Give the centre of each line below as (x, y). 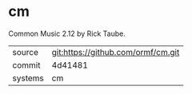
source (25, 52)
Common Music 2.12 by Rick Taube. (67, 33)
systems (28, 78)
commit (26, 65)
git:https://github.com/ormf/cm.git (116, 52)
